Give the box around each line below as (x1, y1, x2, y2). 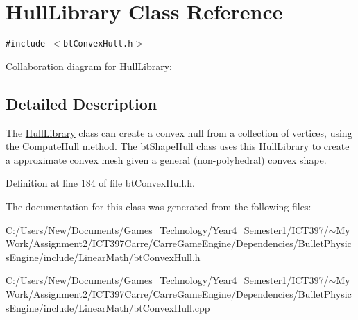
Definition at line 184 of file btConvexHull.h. (6, 176, 195, 190)
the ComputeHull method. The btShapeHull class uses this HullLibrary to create (6, 139, 350, 153)
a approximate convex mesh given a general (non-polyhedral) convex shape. (6, 152, 327, 167)
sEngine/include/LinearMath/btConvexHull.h (6, 249, 201, 264)
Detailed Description (6, 92, 157, 114)
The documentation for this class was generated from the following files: (6, 199, 312, 213)
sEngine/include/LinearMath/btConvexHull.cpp (6, 300, 210, 314)
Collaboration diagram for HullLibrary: (6, 58, 173, 73)
